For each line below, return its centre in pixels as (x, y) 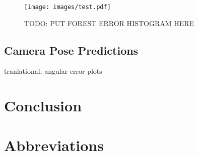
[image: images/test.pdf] (68, 7)
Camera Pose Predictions (71, 50)
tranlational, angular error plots (53, 71)
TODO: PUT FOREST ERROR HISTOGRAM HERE (109, 23)
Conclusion (43, 106)
